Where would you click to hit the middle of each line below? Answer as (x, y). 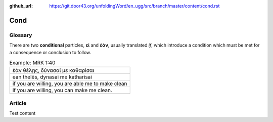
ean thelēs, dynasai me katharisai (52, 77)
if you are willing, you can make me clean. (62, 90)
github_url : (21, 6)
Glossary (21, 35)
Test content (22, 113)
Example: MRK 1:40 (32, 63)
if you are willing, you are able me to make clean (70, 84)
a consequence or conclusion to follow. (50, 52)
